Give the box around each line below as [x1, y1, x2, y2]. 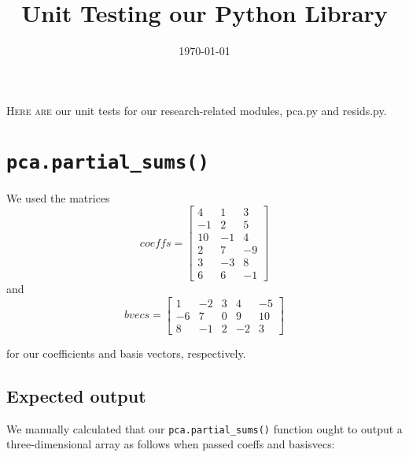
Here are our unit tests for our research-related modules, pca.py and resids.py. [6, 102, 387, 118]
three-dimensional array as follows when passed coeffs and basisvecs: [6, 436, 335, 452]
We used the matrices [6, 189, 110, 206]
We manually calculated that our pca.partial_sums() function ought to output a [6, 420, 403, 437]
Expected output [6, 384, 146, 408]
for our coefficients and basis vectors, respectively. [6, 345, 246, 362]
